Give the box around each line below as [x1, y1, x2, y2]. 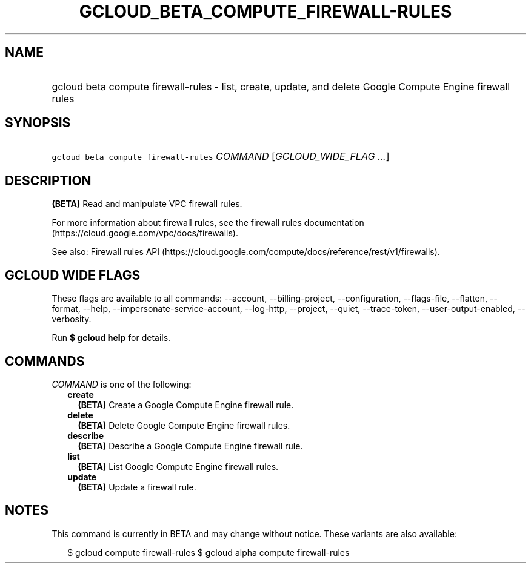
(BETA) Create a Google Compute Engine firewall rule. [78, 399, 294, 410]
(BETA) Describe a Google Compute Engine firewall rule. [78, 440, 303, 451]
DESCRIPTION [5, 173, 92, 188]
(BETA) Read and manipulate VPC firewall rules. [52, 199, 242, 210]
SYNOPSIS [5, 115, 71, 131]
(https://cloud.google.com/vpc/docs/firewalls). [52, 228, 238, 239]
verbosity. [52, 314, 92, 325]
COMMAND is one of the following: [52, 378, 192, 389]
